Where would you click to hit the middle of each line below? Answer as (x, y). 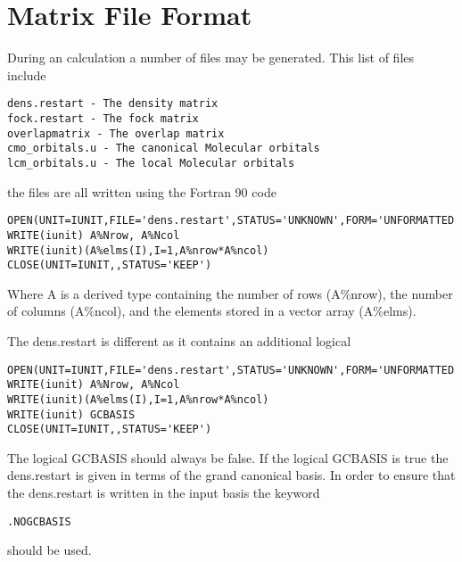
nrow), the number (402, 293)
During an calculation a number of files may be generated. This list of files (211, 58)
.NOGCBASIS (39, 521)
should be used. (49, 550)
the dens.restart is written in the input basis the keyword (164, 493)
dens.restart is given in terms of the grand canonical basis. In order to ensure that (231, 475)
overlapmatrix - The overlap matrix (116, 133)
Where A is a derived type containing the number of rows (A (174, 293)
